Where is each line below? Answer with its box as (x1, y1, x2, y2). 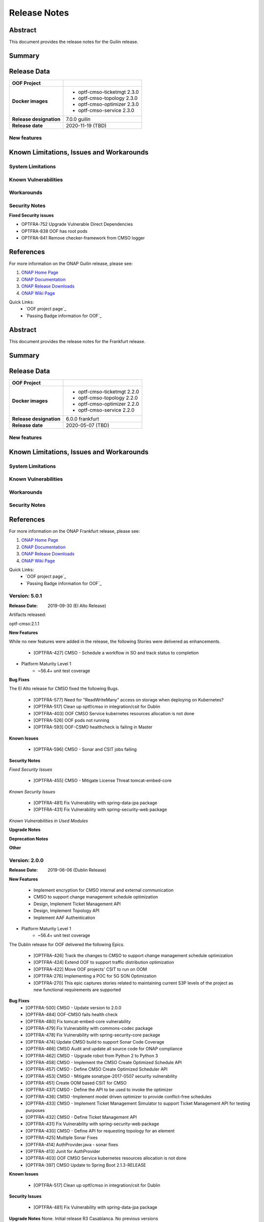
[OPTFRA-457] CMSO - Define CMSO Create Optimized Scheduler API (25, 1066, 168, 1072)
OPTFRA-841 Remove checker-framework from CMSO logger (21, 235, 145, 241)
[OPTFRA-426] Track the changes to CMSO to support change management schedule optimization (33, 953, 233, 959)
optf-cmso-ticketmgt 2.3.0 (78, 88, 139, 95)
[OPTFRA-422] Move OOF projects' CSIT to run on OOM (33, 966, 147, 972)
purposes (25, 1107, 45, 1113)
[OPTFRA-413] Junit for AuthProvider (25, 1149, 100, 1154)
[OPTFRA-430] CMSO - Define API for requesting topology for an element (25, 1128, 175, 1134)
